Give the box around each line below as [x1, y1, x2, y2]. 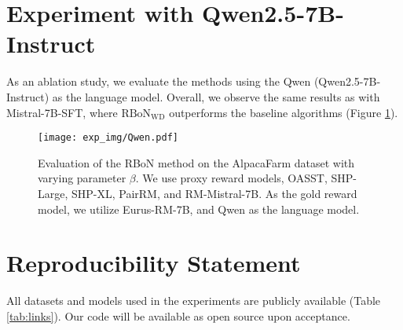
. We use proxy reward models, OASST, [135, 170, 328, 186]
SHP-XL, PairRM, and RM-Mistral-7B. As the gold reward [71, 185, 357, 201]
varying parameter [38, 170, 126, 186]
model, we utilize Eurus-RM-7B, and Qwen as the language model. [38, 200, 360, 217]
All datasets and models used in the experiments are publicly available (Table [6, 292, 381, 309]
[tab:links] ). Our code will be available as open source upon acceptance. [6, 307, 350, 324]
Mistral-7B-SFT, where [6, 104, 118, 120]
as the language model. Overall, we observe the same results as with [52, 88, 380, 104]
